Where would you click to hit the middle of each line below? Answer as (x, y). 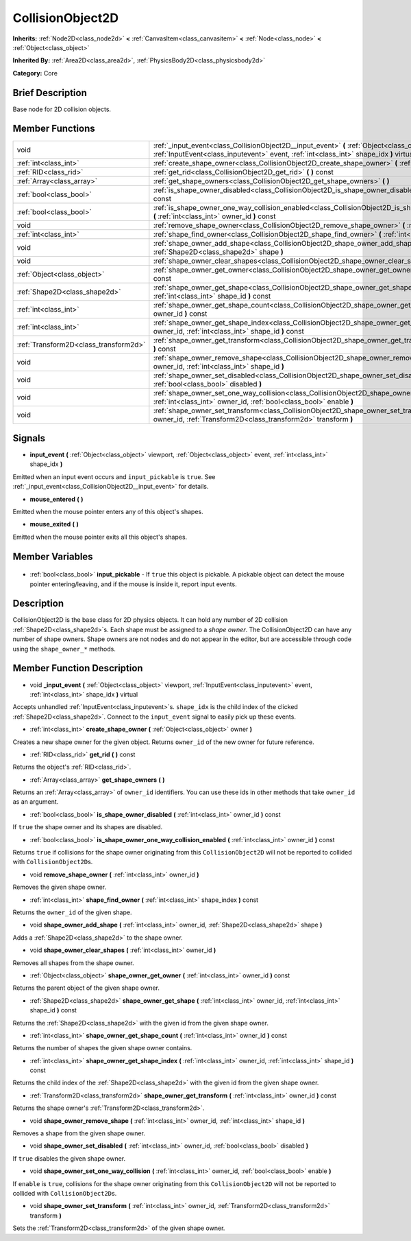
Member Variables (53, 556)
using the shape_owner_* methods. (64, 649)
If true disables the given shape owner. (69, 1158)
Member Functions (54, 129)
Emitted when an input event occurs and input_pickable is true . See (114, 476)
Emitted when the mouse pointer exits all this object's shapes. (100, 537)
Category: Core (35, 73)
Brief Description (50, 93)
